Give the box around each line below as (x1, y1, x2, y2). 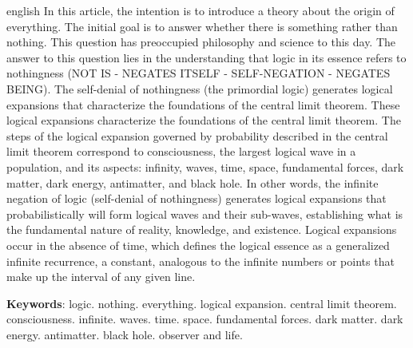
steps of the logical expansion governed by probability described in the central (6, 127, 388, 144)
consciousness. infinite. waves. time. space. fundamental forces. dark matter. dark (6, 310, 403, 327)
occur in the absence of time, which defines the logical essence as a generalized (6, 236, 390, 253)
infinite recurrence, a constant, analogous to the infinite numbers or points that (6, 252, 395, 269)
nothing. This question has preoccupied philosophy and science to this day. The (6, 34, 396, 50)
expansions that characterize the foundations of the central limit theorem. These (6, 96, 400, 113)
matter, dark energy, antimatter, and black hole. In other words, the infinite (6, 174, 379, 191)
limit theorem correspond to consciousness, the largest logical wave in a (6, 143, 356, 160)
